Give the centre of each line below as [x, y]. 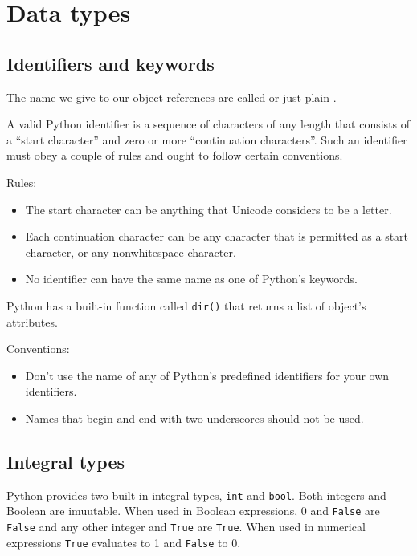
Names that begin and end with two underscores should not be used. [194, 418]
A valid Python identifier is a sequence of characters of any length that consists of [208, 124]
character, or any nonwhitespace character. [131, 252]
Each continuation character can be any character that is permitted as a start [217, 236]
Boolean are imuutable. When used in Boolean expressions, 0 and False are [193, 511]
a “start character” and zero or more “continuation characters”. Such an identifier [207, 139]
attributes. [32, 321]
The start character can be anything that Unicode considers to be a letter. [208, 209]
